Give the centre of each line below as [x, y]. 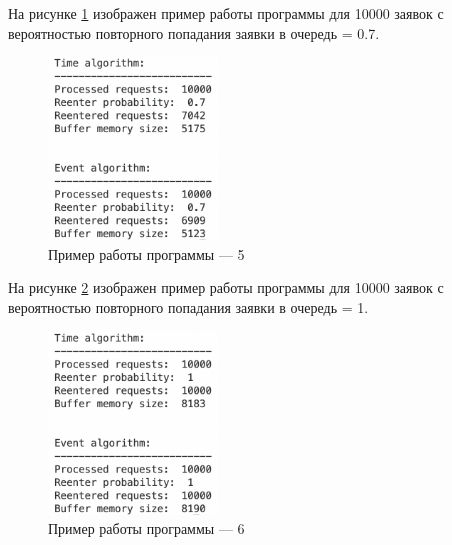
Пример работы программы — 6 [146, 528]
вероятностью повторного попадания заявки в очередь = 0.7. [194, 32]
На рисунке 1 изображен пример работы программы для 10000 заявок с [226, 13]
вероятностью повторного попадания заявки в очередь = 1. [188, 307]
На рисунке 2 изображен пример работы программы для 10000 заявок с [226, 287]
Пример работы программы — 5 [146, 253]
